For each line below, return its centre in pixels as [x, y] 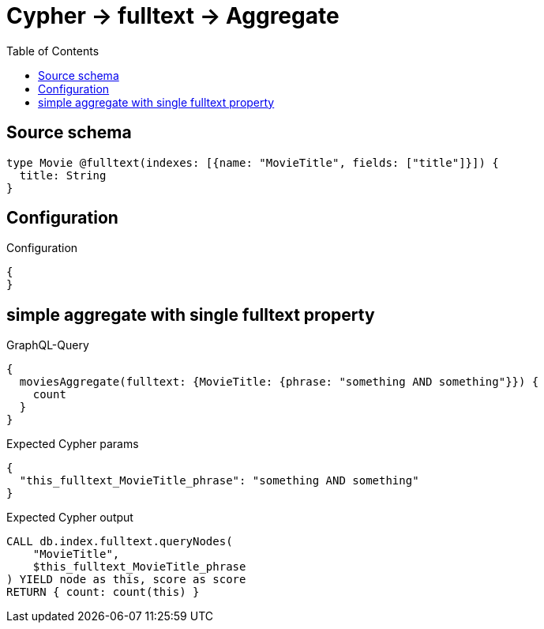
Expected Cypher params [73, 444]
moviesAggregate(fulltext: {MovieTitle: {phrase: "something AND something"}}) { [279, 382]
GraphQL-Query [48, 345]
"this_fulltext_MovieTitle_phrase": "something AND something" [219, 481]
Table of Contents [53, 51]
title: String [63, 175]
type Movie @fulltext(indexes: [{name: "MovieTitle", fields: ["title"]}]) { [253, 162]
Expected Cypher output [70, 518]
